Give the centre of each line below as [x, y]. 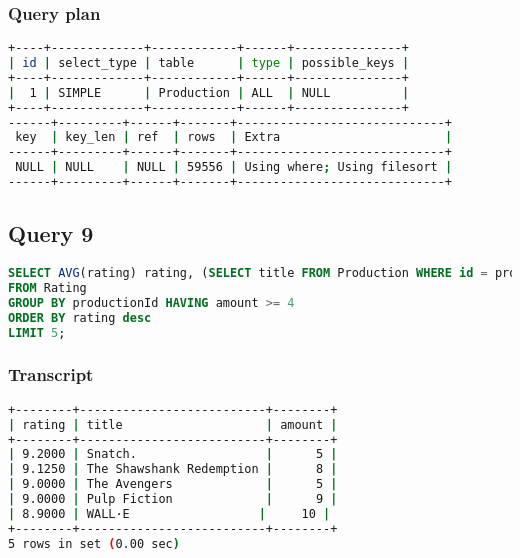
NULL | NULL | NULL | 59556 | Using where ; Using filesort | [234, 167]
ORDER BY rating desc [80, 317]
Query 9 [51, 233]
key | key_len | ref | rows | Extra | [234, 137]
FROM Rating [47, 288]
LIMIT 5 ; [37, 332]
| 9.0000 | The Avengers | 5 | [173, 484]
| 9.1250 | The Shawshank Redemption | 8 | [173, 469]
